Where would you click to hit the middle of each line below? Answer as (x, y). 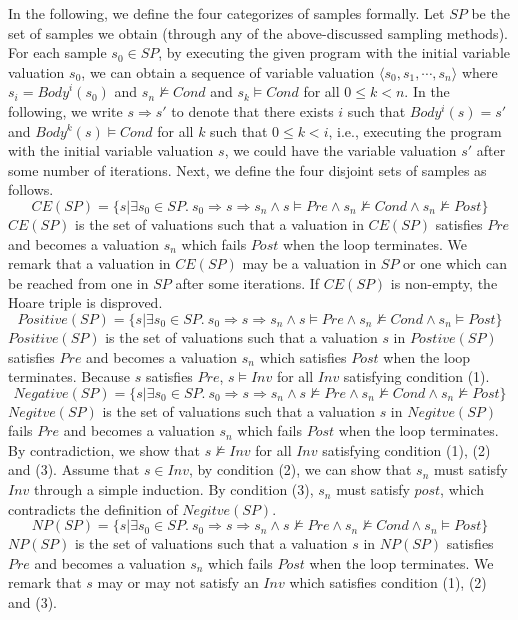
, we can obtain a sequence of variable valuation (228, 71)
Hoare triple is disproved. (85, 302)
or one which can (455, 263)
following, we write (65, 110)
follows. (31, 189)
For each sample (57, 52)
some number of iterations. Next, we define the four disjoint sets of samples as (247, 169)
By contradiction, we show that (104, 449)
